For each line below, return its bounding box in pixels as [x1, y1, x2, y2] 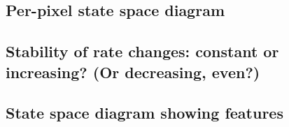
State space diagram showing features [6, 102, 283, 124]
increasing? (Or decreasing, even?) [6, 61, 260, 82]
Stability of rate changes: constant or [6, 40, 279, 62]
